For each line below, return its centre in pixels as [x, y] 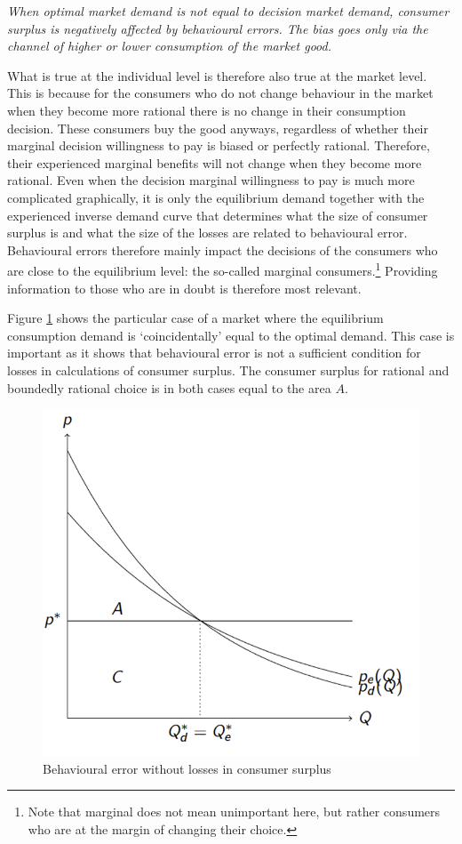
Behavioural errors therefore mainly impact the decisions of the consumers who [223, 249]
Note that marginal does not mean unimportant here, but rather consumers [234, 812]
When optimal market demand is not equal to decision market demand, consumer [228, 11]
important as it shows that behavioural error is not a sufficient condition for [214, 353]
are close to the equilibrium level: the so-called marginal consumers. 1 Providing [223, 269]
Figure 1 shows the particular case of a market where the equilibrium [195, 318]
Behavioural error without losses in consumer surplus [187, 768]
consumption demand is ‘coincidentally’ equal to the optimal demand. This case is [231, 335]
